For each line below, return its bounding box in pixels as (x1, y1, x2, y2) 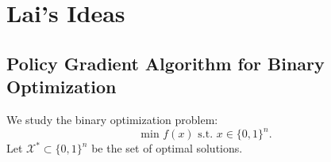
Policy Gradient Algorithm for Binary (6, 51, 325, 75)
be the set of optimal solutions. (91, 140, 243, 156)
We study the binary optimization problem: (6, 111, 218, 127)
